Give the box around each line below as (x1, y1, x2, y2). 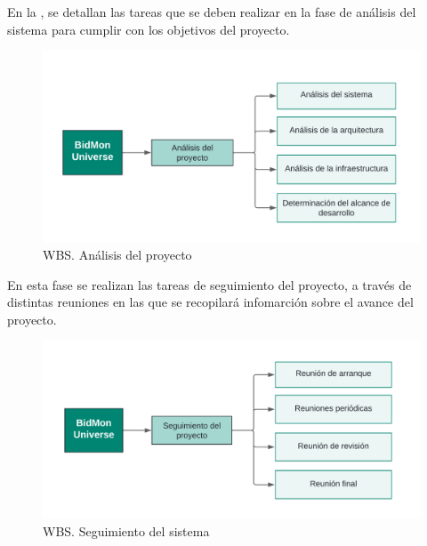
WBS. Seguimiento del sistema (43, 521, 210, 540)
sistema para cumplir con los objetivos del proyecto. (7, 20, 290, 38)
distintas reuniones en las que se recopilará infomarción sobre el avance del (7, 293, 414, 311)
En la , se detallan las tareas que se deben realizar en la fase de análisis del (7, 3, 416, 20)
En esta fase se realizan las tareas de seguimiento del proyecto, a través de (7, 275, 412, 293)
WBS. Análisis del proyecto (43, 245, 192, 264)
